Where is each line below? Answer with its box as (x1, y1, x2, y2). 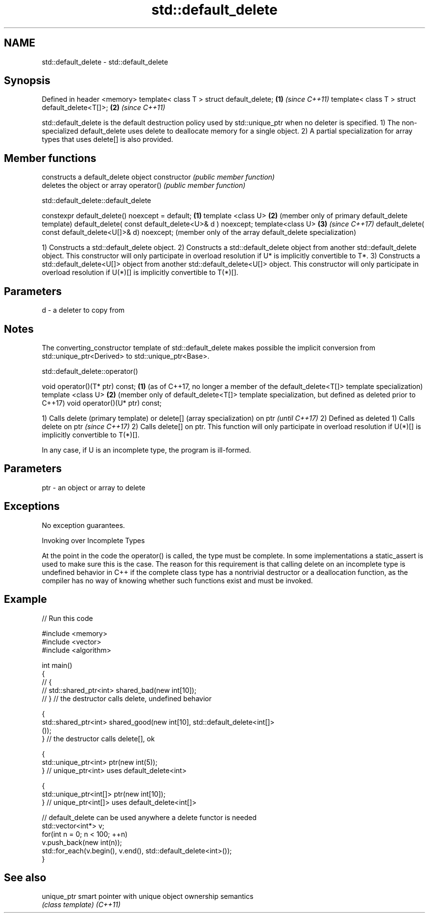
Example (4, 593, 47, 606)
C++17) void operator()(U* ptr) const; (42, 398, 162, 407)
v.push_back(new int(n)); (42, 838, 122, 847)
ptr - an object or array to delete (42, 483, 145, 492)
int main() (42, 661, 72, 669)
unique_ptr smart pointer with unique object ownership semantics (42, 892, 254, 901)
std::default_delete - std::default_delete (42, 57, 168, 66)
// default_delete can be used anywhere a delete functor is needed (42, 813, 257, 822)
